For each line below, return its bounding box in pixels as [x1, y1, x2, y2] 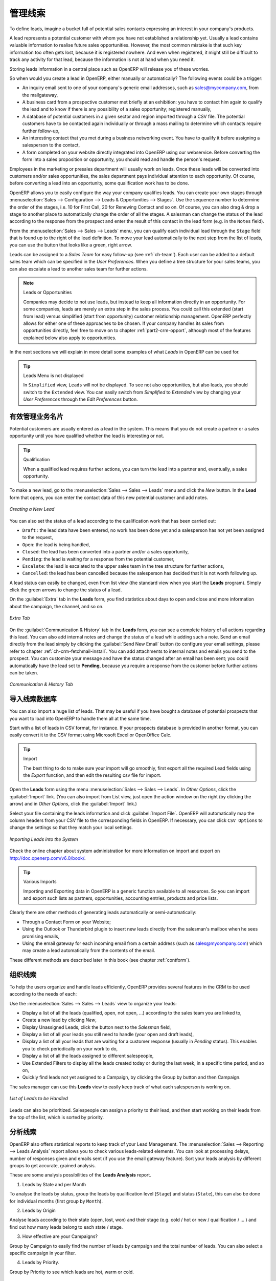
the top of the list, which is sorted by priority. [9, 1114, 104, 1120]
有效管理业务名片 [9, 412, 63, 421]
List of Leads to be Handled [9, 1096, 68, 1102]
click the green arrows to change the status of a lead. [9, 587, 122, 593]
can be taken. [9, 669, 38, 676]
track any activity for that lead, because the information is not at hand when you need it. [9, 56, 195, 63]
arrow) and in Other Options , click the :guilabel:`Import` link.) [9, 801, 137, 807]
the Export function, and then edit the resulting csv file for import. [23, 772, 162, 778]
